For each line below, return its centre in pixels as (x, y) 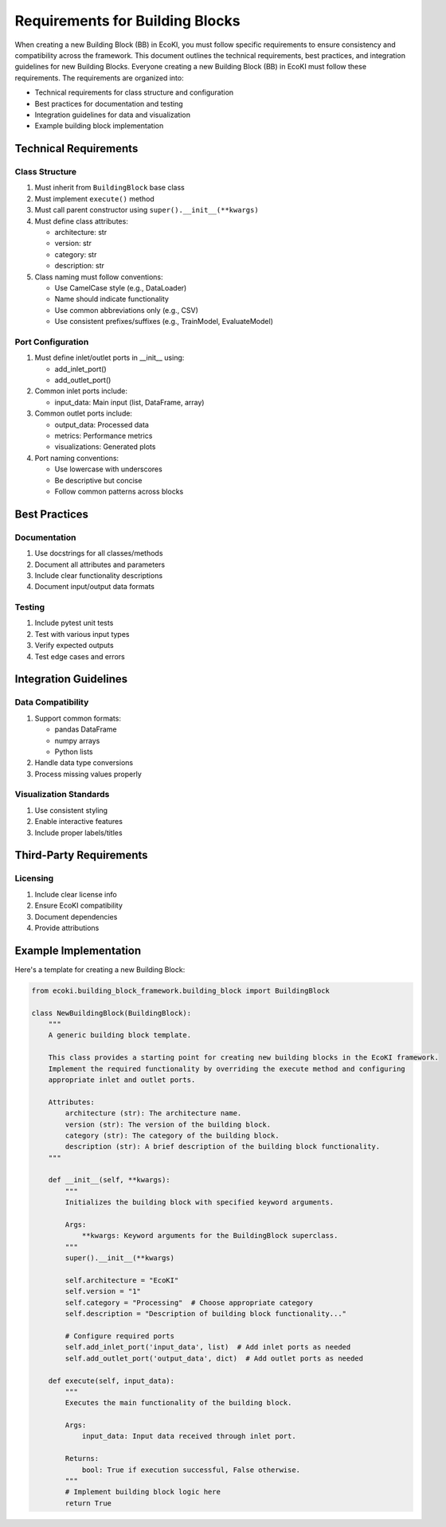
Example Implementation (78, 950)
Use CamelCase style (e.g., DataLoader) (121, 287)
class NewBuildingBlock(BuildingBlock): (111, 1013)
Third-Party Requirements (81, 855)
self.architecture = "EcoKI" (122, 1281)
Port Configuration (52, 342)
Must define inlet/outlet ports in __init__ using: (110, 357)
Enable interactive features (79, 822)
